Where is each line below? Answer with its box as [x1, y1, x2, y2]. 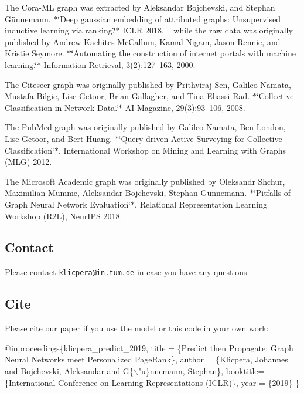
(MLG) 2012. [5, 155, 52, 168]
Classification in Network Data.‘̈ [5, 101, 119, 113]
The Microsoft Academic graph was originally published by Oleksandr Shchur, [5, 175, 285, 187]
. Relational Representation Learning [135, 198, 268, 210]
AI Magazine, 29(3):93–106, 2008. [125, 101, 245, 113]
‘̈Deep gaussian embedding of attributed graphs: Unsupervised [57, 12, 281, 25]
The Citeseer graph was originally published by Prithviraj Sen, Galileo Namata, [5, 78, 291, 90]
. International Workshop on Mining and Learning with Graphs [58, 144, 286, 156]
